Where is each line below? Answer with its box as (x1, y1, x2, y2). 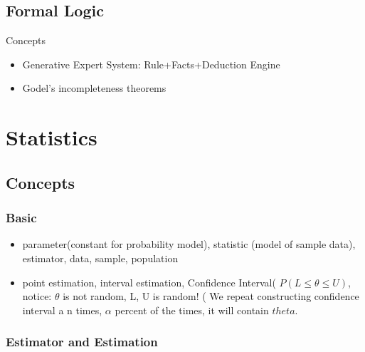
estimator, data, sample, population (22, 250, 179, 265)
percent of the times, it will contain (115, 302, 269, 317)
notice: (22, 289, 52, 304)
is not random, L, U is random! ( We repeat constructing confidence (63, 289, 359, 304)
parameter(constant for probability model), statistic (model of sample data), (22, 237, 356, 252)
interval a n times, (22, 302, 102, 317)
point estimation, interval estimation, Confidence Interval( (22, 274, 276, 289)
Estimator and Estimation (6, 333, 158, 351)
